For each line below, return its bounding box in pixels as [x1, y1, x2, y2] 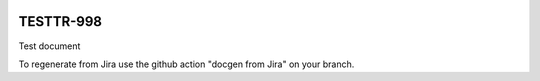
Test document [18, 40, 81, 52]
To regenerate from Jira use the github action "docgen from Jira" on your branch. [18, 58, 355, 70]
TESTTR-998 [18, 13, 102, 30]
